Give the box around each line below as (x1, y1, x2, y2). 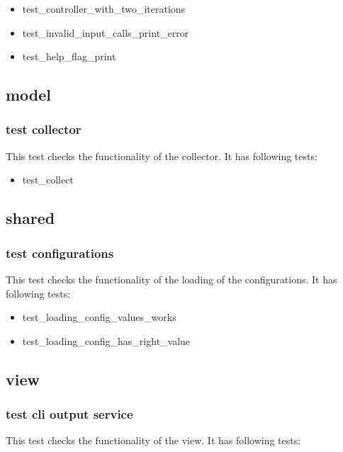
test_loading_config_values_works (22, 310, 176, 324)
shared (6, 207, 55, 229)
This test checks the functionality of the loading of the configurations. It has (6, 271, 337, 286)
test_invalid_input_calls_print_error (22, 25, 189, 40)
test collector (6, 120, 81, 138)
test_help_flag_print (22, 49, 116, 64)
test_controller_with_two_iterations (22, 1, 186, 16)
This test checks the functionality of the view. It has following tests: (6, 433, 301, 448)
